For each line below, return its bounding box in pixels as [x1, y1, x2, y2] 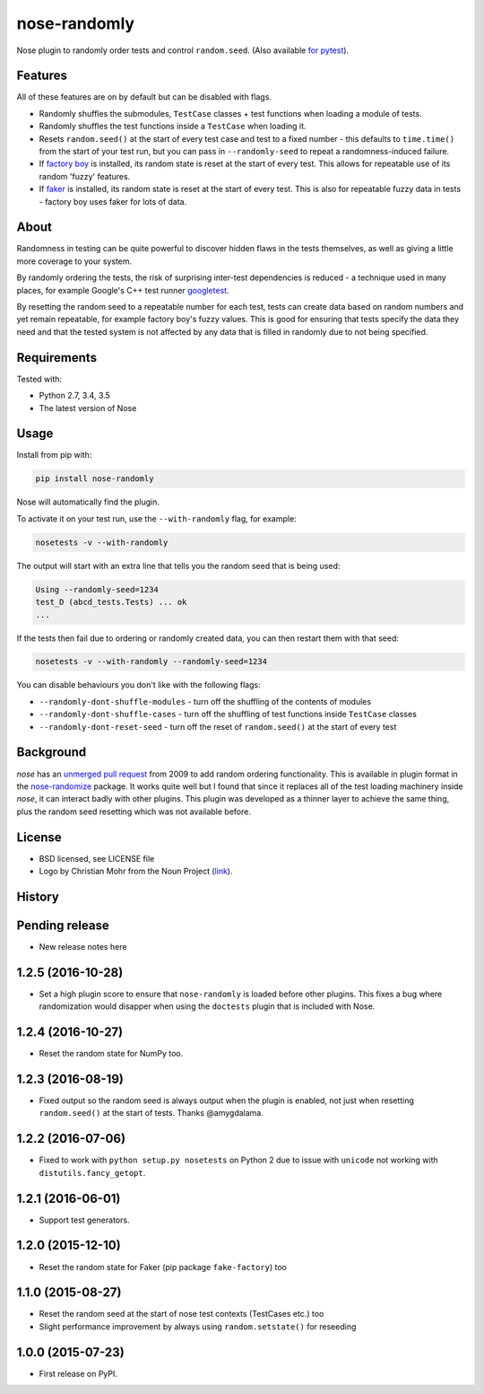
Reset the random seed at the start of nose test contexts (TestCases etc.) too [39, 1309, 324, 1319]
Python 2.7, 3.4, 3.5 [39, 390, 111, 401]
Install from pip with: [16, 450, 92, 460]
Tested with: [16, 373, 63, 384]
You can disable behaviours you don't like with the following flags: [16, 679, 261, 690]
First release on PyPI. [39, 1368, 118, 1379]
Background [16, 745, 87, 760]
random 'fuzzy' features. [39, 171, 131, 181]
